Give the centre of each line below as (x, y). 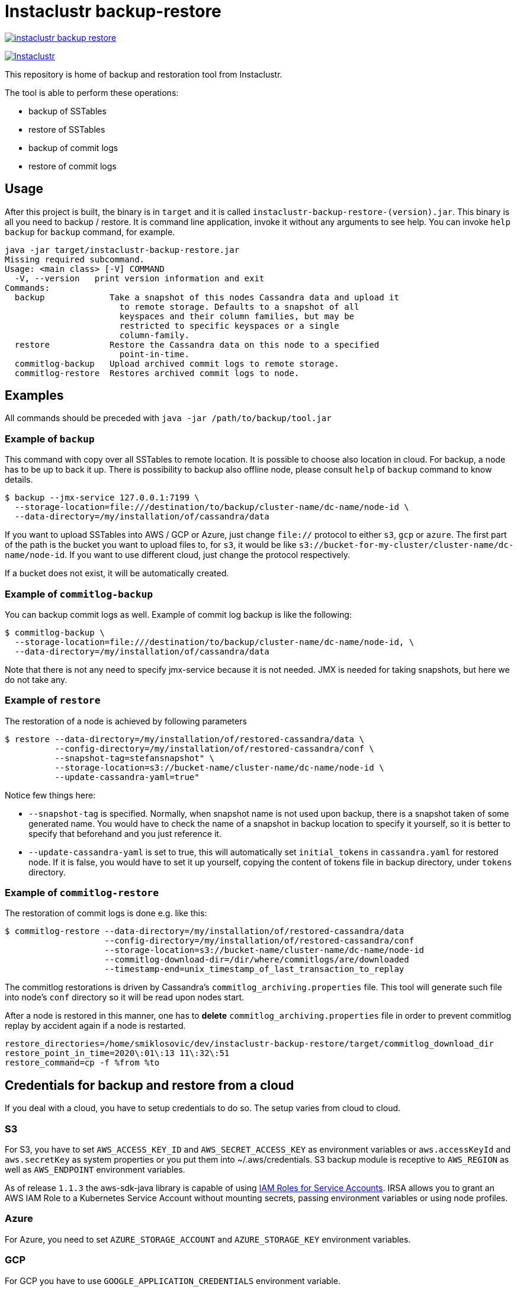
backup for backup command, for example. (90, 232)
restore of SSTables (67, 129)
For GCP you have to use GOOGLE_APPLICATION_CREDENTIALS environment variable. (173, 1281)
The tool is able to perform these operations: (92, 92)
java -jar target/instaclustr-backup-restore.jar (122, 250)
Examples (34, 396)
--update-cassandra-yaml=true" (127, 777)
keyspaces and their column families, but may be (237, 316)
